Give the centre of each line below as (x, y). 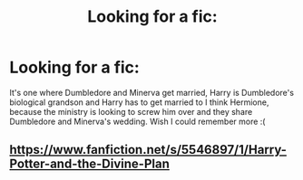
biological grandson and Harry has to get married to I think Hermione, (139, 102)
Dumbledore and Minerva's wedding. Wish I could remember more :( (137, 121)
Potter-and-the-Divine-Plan (89, 164)
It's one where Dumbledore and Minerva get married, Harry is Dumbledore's (152, 92)
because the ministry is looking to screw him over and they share (131, 111)
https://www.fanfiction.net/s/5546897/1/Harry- (148, 150)
